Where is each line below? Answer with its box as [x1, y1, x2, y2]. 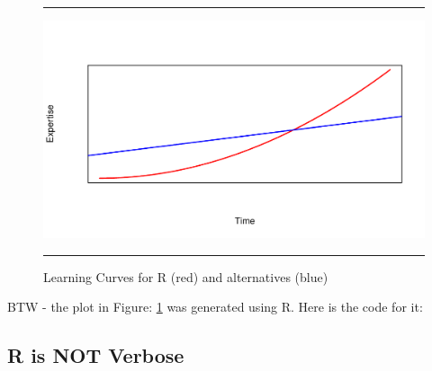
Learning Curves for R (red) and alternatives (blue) [43, 267, 328, 286]
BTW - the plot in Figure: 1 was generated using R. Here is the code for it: [7, 297, 423, 316]
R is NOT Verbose [7, 341, 184, 369]
